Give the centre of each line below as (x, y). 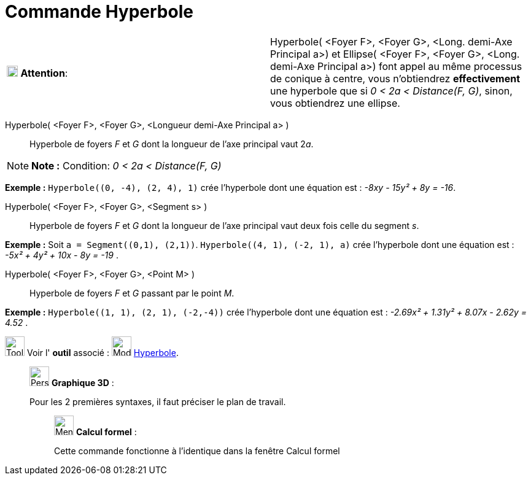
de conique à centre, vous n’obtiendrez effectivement (395, 78)
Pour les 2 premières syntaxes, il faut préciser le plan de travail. (158, 401)
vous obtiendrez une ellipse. (335, 103)
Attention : (44, 73)
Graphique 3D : (83, 382)
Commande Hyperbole (99, 12)
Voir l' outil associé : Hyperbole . (103, 352)
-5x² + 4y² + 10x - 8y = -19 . (62, 255)
